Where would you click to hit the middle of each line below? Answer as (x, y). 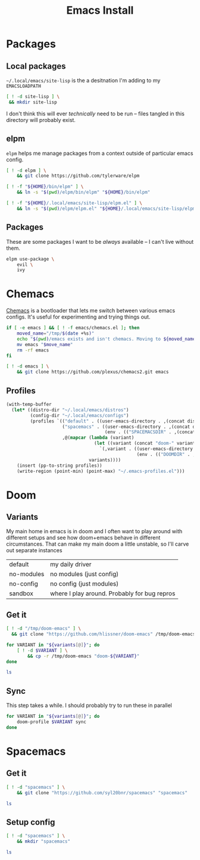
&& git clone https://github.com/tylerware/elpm (78, 176)
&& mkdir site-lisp (33, 102)
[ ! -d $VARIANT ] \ (42, 650)
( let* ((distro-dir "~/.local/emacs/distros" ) (70, 410)
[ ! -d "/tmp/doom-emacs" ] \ (44, 629)
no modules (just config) (84, 574)
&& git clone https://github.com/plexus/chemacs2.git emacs (93, 372)
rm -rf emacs (33, 350)
